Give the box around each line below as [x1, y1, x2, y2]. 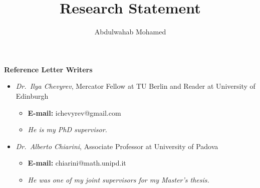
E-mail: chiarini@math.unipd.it [28, 158, 126, 168]
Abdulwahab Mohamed [94, 26, 166, 37]
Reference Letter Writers [4, 64, 93, 74]
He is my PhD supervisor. [28, 124, 107, 135]
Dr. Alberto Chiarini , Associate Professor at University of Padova [16, 141, 218, 151]
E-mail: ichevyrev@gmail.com [28, 107, 121, 118]
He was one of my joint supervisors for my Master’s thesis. [28, 174, 209, 185]
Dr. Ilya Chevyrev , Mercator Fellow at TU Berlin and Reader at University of [16, 81, 255, 91]
